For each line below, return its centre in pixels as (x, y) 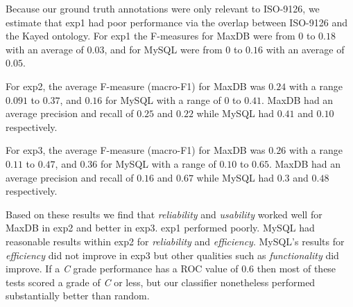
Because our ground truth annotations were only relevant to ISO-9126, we (163, 8)
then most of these (296, 269)
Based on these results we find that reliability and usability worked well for (164, 214)
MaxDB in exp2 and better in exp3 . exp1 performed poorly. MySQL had (160, 228)
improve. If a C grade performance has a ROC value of (122, 269)
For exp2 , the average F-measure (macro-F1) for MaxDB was (136, 86)
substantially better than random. (78, 296)
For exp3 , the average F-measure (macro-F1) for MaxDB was (136, 150)
